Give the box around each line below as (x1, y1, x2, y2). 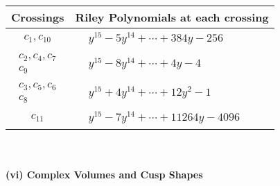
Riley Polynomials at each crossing (75, 9, 269, 25)
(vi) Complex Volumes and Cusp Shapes (6, 167, 203, 181)
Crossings (11, 9, 64, 25)
